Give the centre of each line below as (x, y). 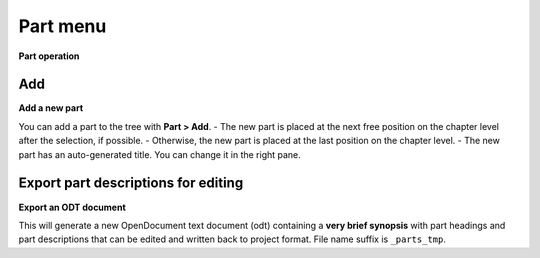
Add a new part (51, 108)
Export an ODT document (72, 207)
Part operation (49, 56)
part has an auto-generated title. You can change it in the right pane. (160, 154)
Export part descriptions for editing (131, 183)
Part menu (62, 26)
